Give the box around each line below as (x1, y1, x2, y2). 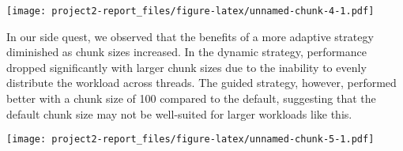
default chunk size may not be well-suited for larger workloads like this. (6, 105, 352, 122)
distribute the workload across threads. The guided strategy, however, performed (6, 74, 397, 91)
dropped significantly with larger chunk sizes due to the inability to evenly (6, 59, 367, 75)
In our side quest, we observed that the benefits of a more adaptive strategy (6, 28, 374, 44)
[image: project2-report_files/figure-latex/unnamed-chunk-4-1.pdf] (6, 6, 375, 17)
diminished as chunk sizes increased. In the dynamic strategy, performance (6, 43, 367, 60)
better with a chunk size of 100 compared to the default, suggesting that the (6, 90, 376, 107)
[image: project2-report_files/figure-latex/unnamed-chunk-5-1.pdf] (6, 134, 375, 145)
